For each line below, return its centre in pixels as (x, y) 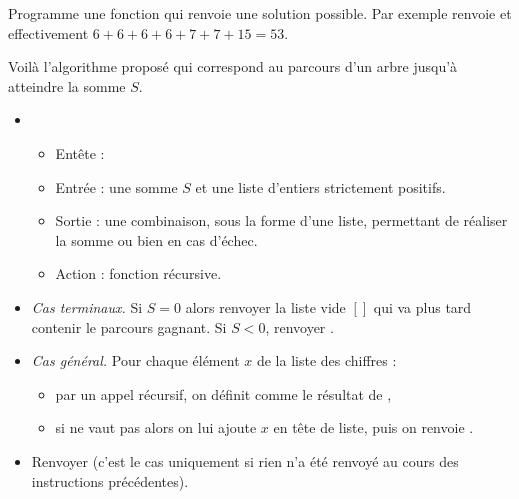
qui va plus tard (422, 306)
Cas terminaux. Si (87, 306)
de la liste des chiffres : (326, 360)
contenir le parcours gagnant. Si (129, 326)
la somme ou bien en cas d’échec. (156, 239)
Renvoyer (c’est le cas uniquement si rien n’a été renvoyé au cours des (245, 460)
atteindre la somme (67, 85)
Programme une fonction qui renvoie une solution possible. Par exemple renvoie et (260, 13)
